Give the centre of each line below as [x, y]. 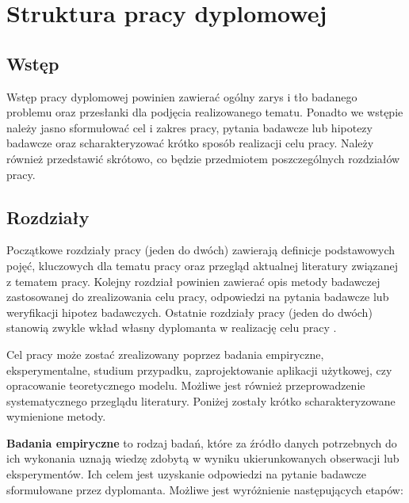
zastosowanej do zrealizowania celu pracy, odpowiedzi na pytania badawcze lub [198, 297]
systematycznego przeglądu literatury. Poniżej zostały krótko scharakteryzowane [201, 400]
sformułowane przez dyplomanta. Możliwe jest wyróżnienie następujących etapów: [205, 489]
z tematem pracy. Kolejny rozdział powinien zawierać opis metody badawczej [193, 281]
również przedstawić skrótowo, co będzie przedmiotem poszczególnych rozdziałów [203, 158]
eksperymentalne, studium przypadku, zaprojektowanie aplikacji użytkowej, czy [199, 370]
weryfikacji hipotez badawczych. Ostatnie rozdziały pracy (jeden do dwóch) [189, 312]
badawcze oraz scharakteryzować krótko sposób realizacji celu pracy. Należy [190, 143]
